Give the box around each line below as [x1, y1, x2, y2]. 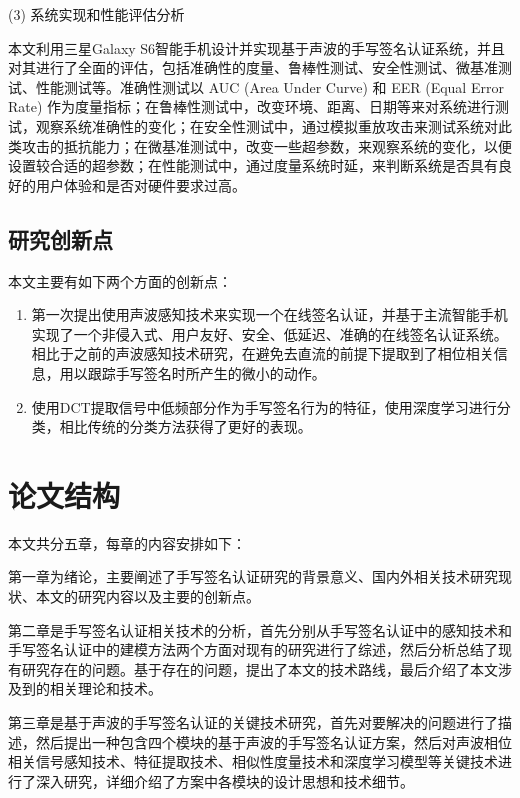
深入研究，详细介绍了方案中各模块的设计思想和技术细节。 [35, 770, 414, 791]
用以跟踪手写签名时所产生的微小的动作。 [59, 362, 326, 383]
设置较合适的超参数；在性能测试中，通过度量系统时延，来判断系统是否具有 [8, 155, 498, 176]
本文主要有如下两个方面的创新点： [8, 270, 232, 291]
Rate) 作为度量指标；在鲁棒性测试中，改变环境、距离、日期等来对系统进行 [8, 96, 496, 117]
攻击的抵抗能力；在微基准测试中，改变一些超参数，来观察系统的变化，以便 [21, 135, 512, 156]
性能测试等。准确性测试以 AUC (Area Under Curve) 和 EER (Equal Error [35, 76, 504, 97]
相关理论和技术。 [49, 678, 162, 699]
